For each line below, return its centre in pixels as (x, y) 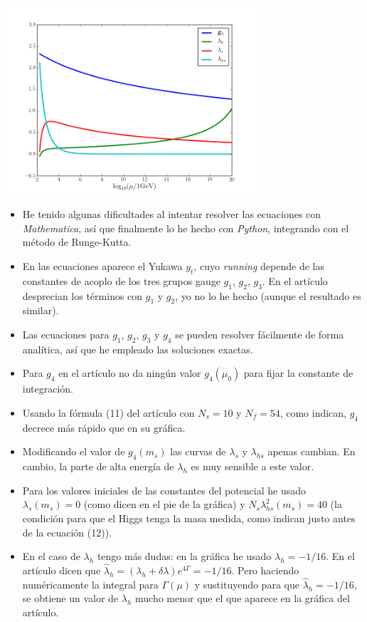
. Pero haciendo (265, 570)
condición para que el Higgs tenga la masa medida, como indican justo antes (189, 518)
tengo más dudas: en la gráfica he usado (184, 556)
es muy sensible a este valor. (252, 466)
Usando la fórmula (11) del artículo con (108, 412)
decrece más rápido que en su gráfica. (104, 427)
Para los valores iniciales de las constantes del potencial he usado (164, 490)
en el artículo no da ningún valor (130, 373)
